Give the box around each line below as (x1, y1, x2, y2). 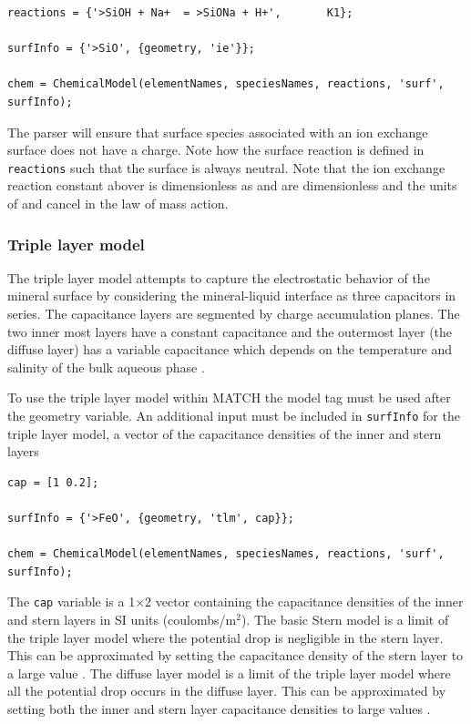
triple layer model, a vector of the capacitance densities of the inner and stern (7, 423, 442, 443)
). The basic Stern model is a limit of (241, 610, 449, 629)
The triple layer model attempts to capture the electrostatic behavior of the (7, 268, 430, 287)
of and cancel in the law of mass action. (7, 194, 229, 212)
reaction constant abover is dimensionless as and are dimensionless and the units (7, 176, 457, 195)
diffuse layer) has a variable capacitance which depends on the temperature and (7, 340, 453, 359)
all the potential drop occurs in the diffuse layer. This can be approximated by (7, 681, 446, 700)
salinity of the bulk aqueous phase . (7, 357, 205, 376)
